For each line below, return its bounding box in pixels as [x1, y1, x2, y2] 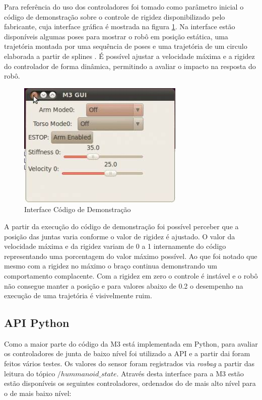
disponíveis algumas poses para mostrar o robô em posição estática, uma [4, 31, 228, 41]
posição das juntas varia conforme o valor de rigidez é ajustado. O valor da [4, 231, 235, 241]
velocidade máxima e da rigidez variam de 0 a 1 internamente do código [4, 241, 226, 251]
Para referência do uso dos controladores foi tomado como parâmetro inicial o [4, 2, 244, 12]
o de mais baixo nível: [4, 387, 72, 398]
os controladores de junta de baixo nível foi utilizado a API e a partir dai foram [4, 348, 250, 359]
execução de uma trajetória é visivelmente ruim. [4, 290, 152, 301]
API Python [4, 315, 70, 330]
